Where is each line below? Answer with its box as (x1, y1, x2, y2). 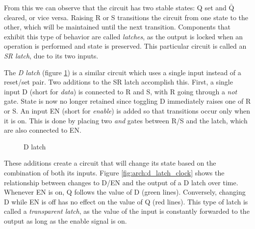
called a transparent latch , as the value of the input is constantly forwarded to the (4, 206, 250, 216)
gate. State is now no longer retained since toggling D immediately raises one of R (4, 96, 251, 106)
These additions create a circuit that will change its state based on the (4, 158, 216, 168)
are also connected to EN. (4, 125, 81, 135)
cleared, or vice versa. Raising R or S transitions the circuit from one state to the (4, 12, 249, 22)
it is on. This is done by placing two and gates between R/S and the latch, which (4, 115, 248, 125)
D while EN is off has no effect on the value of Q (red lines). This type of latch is (4, 196, 248, 206)
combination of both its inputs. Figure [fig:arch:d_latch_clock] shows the (4, 167, 225, 177)
